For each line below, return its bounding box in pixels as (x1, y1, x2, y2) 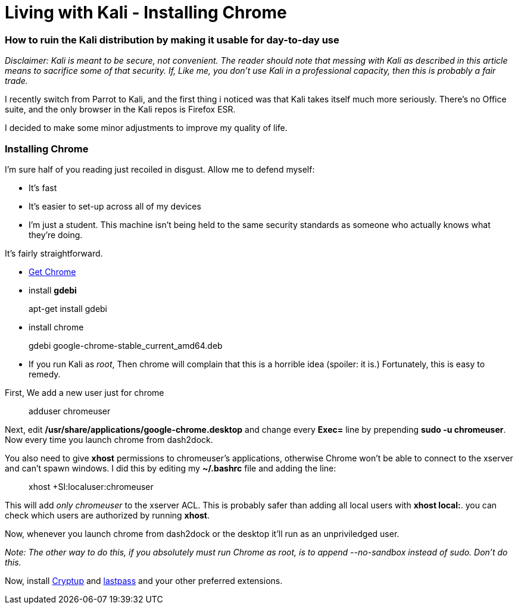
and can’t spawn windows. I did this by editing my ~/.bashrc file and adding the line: (5, 463, 336, 473)
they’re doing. (29, 229, 83, 240)
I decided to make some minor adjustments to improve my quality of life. (5, 123, 288, 133)
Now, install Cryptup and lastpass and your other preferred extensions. (5, 575, 283, 586)
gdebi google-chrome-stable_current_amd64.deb (29, 340, 223, 351)
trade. (5, 76, 28, 86)
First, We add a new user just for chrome (5, 387, 164, 398)
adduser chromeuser (29, 405, 111, 416)
